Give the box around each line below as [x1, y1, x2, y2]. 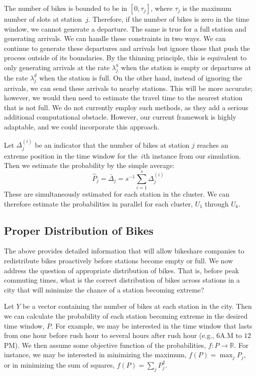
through [205, 198, 229, 209]
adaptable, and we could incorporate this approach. [4, 121, 159, 131]
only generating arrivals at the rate [4, 62, 110, 72]
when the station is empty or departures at [121, 62, 251, 72]
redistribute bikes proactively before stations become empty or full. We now [4, 255, 233, 266]
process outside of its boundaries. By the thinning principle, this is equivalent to [4, 52, 247, 63]
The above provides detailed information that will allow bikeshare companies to [4, 246, 245, 256]
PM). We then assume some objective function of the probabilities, [4, 339, 206, 350]
